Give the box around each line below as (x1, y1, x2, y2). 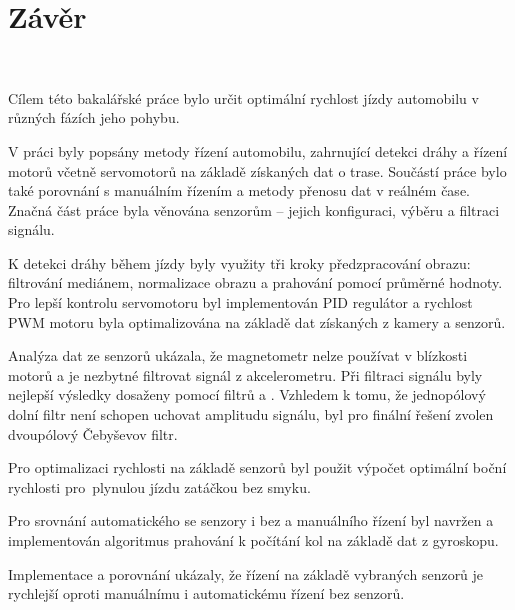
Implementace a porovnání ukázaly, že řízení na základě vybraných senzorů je (8, 563, 484, 584)
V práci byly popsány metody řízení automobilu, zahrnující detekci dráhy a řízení (8, 140, 508, 161)
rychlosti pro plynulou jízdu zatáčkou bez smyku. (8, 476, 311, 497)
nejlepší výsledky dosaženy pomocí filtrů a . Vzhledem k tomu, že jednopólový (8, 384, 486, 405)
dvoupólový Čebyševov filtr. (8, 423, 178, 444)
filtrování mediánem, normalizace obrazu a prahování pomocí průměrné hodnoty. (8, 272, 503, 293)
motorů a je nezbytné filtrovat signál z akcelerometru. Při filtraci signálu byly (8, 364, 483, 385)
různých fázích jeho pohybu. (8, 107, 180, 128)
